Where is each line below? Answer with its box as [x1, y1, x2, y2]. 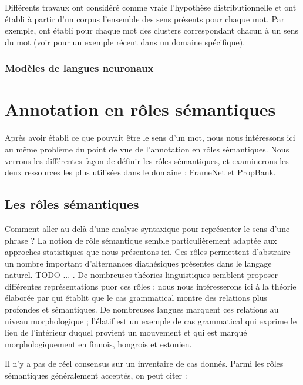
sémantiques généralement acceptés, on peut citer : [5, 369, 187, 381]
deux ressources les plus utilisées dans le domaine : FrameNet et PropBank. [5, 166, 276, 178]
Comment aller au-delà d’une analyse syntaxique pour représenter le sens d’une [5, 222, 290, 234]
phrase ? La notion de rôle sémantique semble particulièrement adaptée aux [5, 234, 277, 246]
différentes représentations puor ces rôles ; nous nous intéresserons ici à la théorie [5, 280, 297, 292]
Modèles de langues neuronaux [5, 61, 154, 75]
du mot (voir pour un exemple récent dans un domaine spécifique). [5, 35, 245, 48]
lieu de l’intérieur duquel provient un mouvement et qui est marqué [5, 326, 247, 338]
